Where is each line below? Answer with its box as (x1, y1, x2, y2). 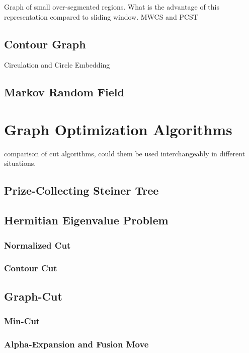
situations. (4, 158, 36, 168)
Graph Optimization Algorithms (4, 119, 232, 139)
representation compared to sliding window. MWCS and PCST (4, 11, 198, 22)
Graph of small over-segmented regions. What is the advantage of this (4, 2, 219, 12)
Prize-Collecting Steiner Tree (4, 183, 159, 198)
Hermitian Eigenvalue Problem (4, 212, 169, 228)
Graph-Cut (4, 288, 62, 304)
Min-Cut (4, 315, 40, 327)
